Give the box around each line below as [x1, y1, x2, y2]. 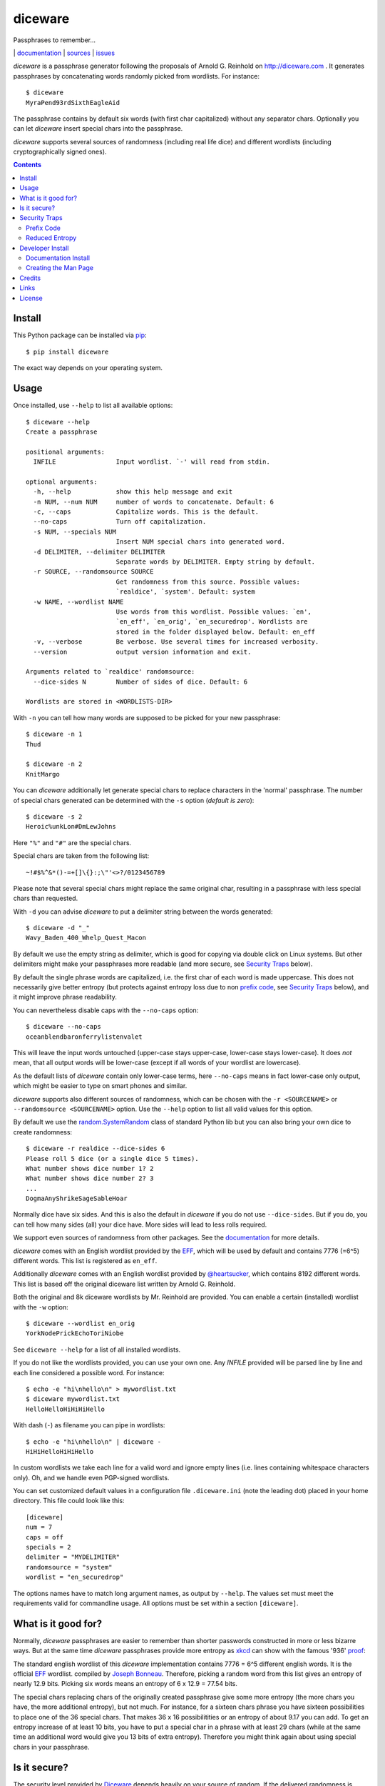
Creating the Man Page [26, 264, 94, 272]
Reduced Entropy [26, 234, 77, 242]
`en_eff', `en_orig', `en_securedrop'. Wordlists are [115, 618, 308, 626]
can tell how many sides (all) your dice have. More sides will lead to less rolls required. [13, 1220, 267, 1229]
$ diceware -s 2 [26, 812, 83, 821]
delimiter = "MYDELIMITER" [26, 1553, 120, 1561]
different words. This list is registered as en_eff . [13, 1257, 158, 1265]
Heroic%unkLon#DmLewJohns [26, 822, 117, 831]
